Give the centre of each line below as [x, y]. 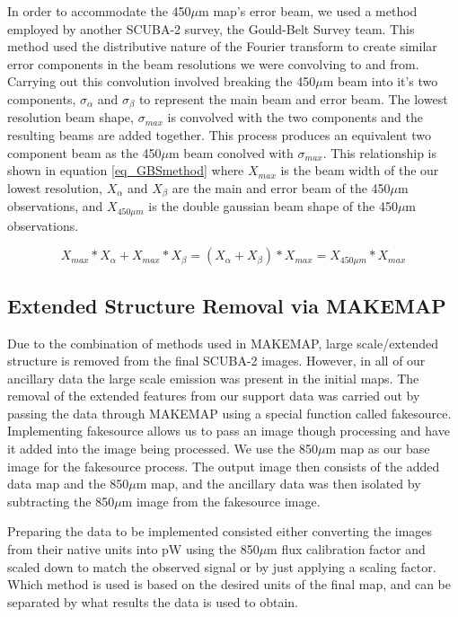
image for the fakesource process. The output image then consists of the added [224, 466]
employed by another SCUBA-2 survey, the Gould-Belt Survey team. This [211, 28]
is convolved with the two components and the [295, 117]
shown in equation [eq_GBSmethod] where [126, 170]
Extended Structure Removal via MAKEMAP [227, 305]
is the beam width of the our [360, 170]
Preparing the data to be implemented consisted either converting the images [220, 531]
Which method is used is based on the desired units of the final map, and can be [229, 584]
